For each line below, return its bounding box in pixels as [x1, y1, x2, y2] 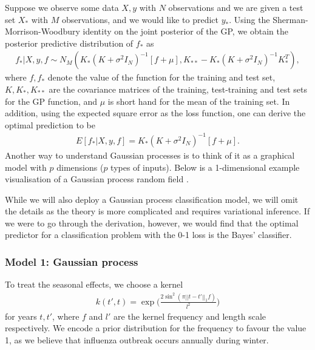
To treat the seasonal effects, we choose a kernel [5, 278, 183, 291]
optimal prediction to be [5, 118, 96, 131]
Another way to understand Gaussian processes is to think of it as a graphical [5, 148, 295, 161]
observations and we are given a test [168, 1, 303, 13]
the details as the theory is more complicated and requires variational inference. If [5, 205, 310, 217]
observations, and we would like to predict [61, 13, 219, 25]
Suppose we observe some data [5, 1, 119, 13]
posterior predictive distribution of [5, 36, 134, 49]
